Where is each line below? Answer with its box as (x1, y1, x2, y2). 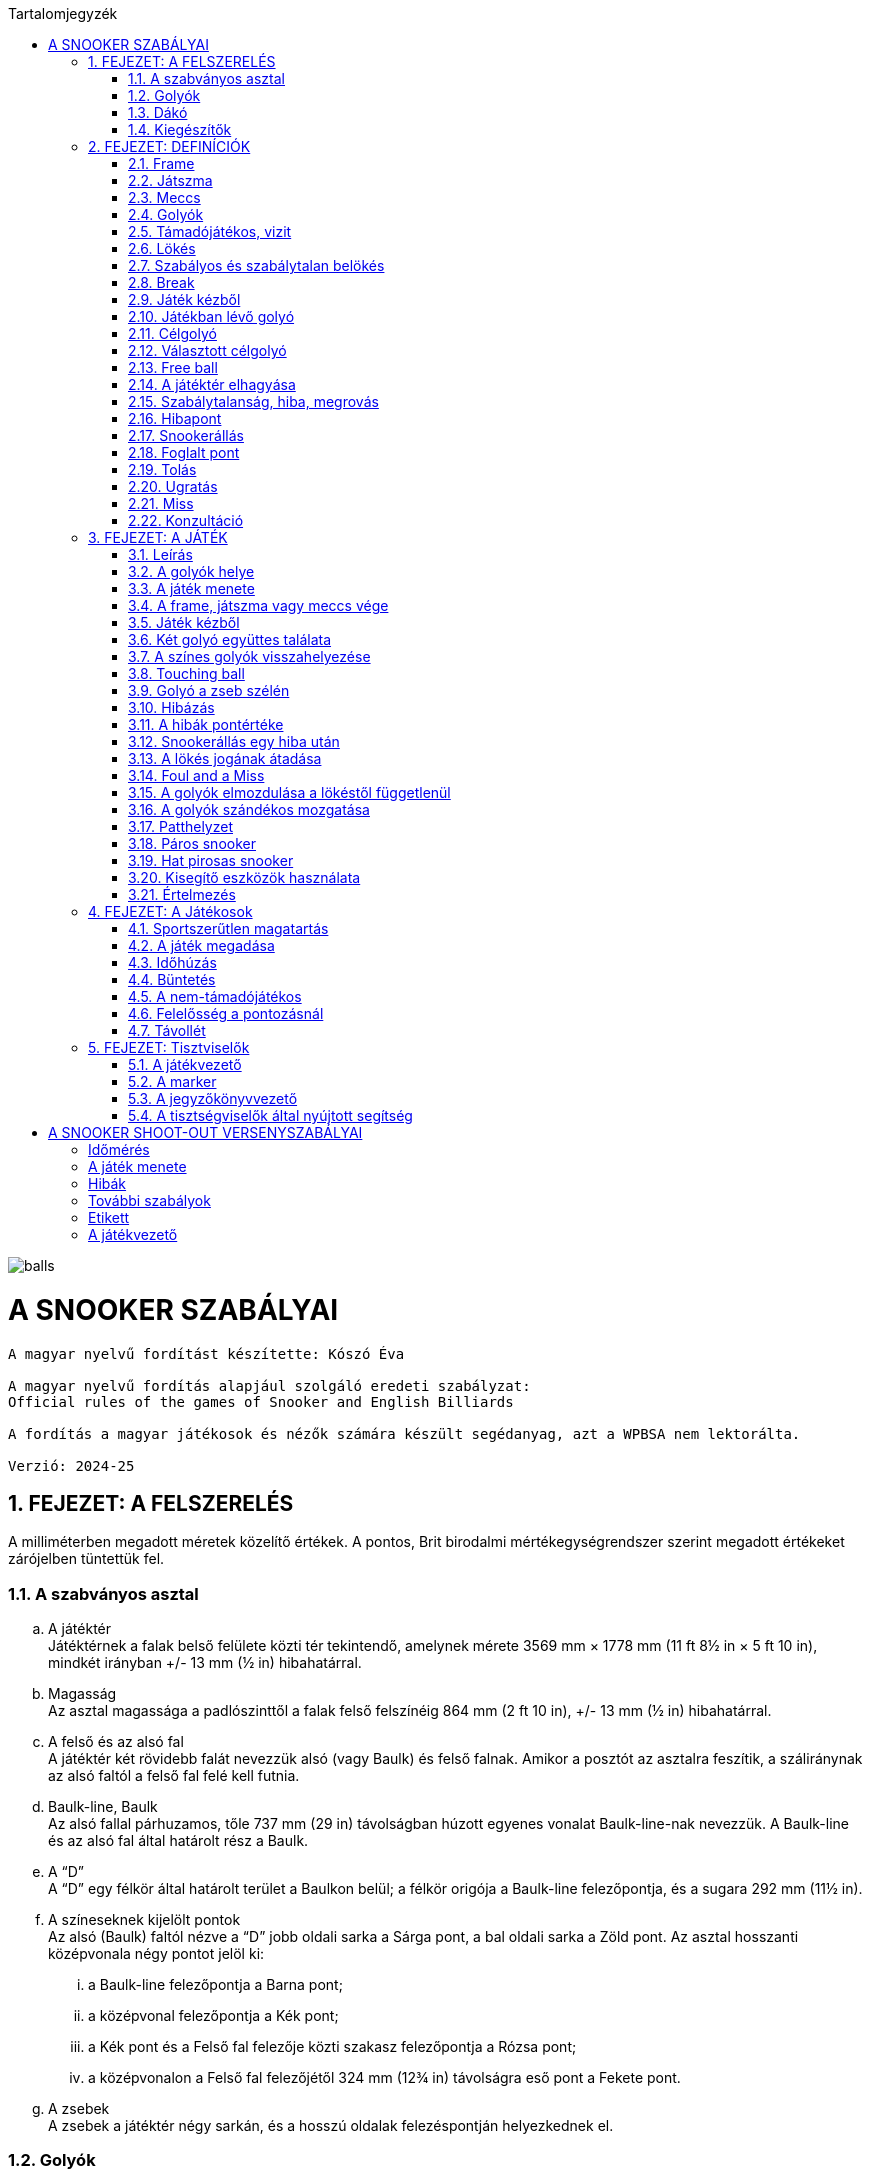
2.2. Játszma (128, 172, 213, 189)
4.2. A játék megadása (128, 937, 275, 954)
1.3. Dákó (128, 104, 188, 121)
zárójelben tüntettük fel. (8, 1550, 165, 1568)
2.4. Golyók (128, 206, 204, 223)
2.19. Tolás (128, 461, 197, 478)
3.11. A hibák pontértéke (128, 716, 284, 733)
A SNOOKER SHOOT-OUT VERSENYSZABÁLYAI (48, 1124, 363, 1141)
